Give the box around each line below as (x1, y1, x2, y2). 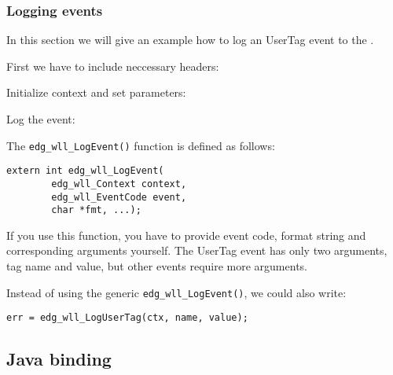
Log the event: (6, 111, 75, 127)
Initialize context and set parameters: (6, 84, 186, 101)
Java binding (6, 347, 112, 371)
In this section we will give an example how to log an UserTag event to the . (6, 31, 374, 48)
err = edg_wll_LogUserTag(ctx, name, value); (6, 312, 248, 324)
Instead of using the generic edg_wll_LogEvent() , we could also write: (6, 284, 347, 300)
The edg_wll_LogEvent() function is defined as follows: (6, 137, 275, 153)
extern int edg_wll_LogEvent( (6, 165, 164, 177)
